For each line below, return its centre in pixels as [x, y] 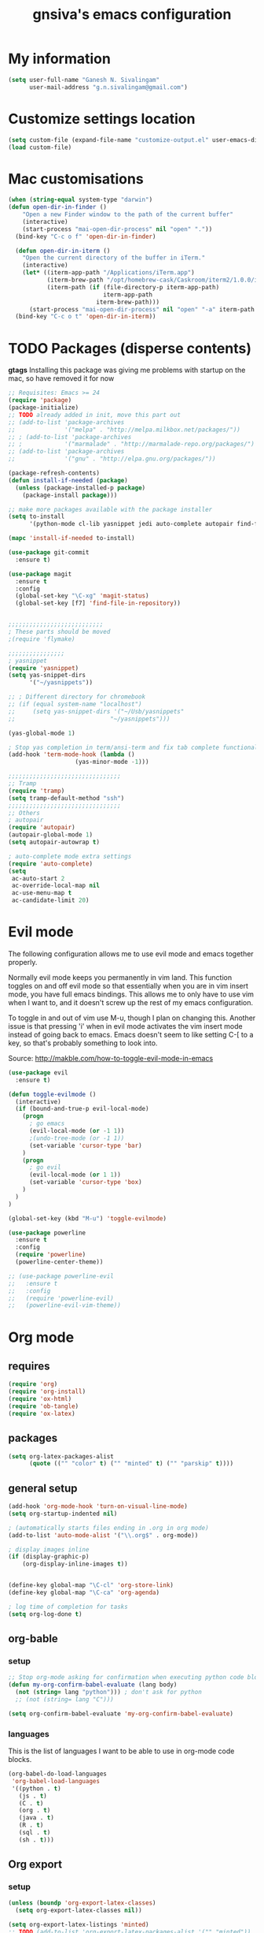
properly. [23, 962]
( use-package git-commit [49, 553]
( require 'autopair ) [42, 828]
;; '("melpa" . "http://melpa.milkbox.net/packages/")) [125, 430]
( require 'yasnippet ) [44, 668]
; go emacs [47, 1124]
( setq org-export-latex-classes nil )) [79, 1911]
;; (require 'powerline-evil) [61, 1298]
